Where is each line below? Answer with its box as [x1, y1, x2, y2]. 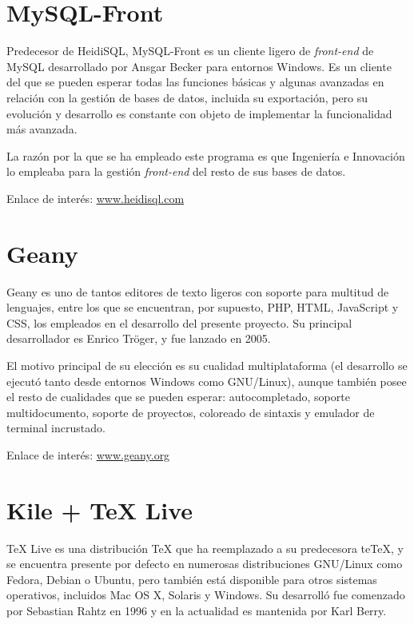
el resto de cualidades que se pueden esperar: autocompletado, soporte [6, 388, 350, 405]
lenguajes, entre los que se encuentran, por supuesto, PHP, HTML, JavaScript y [6, 299, 399, 316]
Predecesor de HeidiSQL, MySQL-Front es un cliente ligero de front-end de [6, 42, 374, 59]
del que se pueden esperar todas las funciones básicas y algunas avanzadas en [6, 74, 384, 90]
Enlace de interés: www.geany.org [6, 446, 170, 463]
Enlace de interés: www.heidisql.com [6, 189, 185, 206]
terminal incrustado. [6, 419, 105, 436]
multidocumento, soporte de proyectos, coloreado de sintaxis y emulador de [6, 403, 375, 420]
